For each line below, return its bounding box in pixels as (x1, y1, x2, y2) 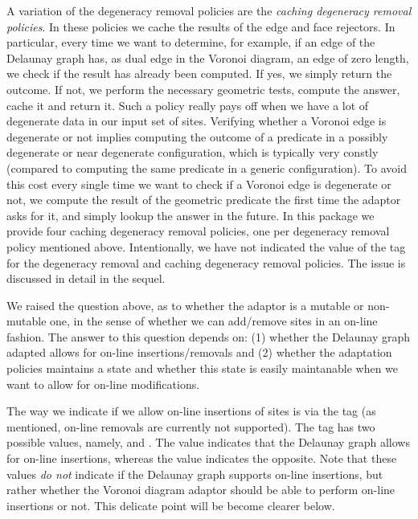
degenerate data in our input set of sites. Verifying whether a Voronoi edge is (6, 112, 387, 129)
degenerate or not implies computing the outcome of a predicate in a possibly (6, 128, 388, 145)
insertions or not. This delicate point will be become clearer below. (6, 497, 335, 513)
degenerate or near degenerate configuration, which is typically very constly (6, 144, 379, 161)
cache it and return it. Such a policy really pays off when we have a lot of (6, 96, 369, 113)
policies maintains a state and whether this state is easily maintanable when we (6, 360, 399, 377)
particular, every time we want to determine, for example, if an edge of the (6, 34, 375, 51)
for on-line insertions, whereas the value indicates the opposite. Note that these (6, 450, 397, 467)
